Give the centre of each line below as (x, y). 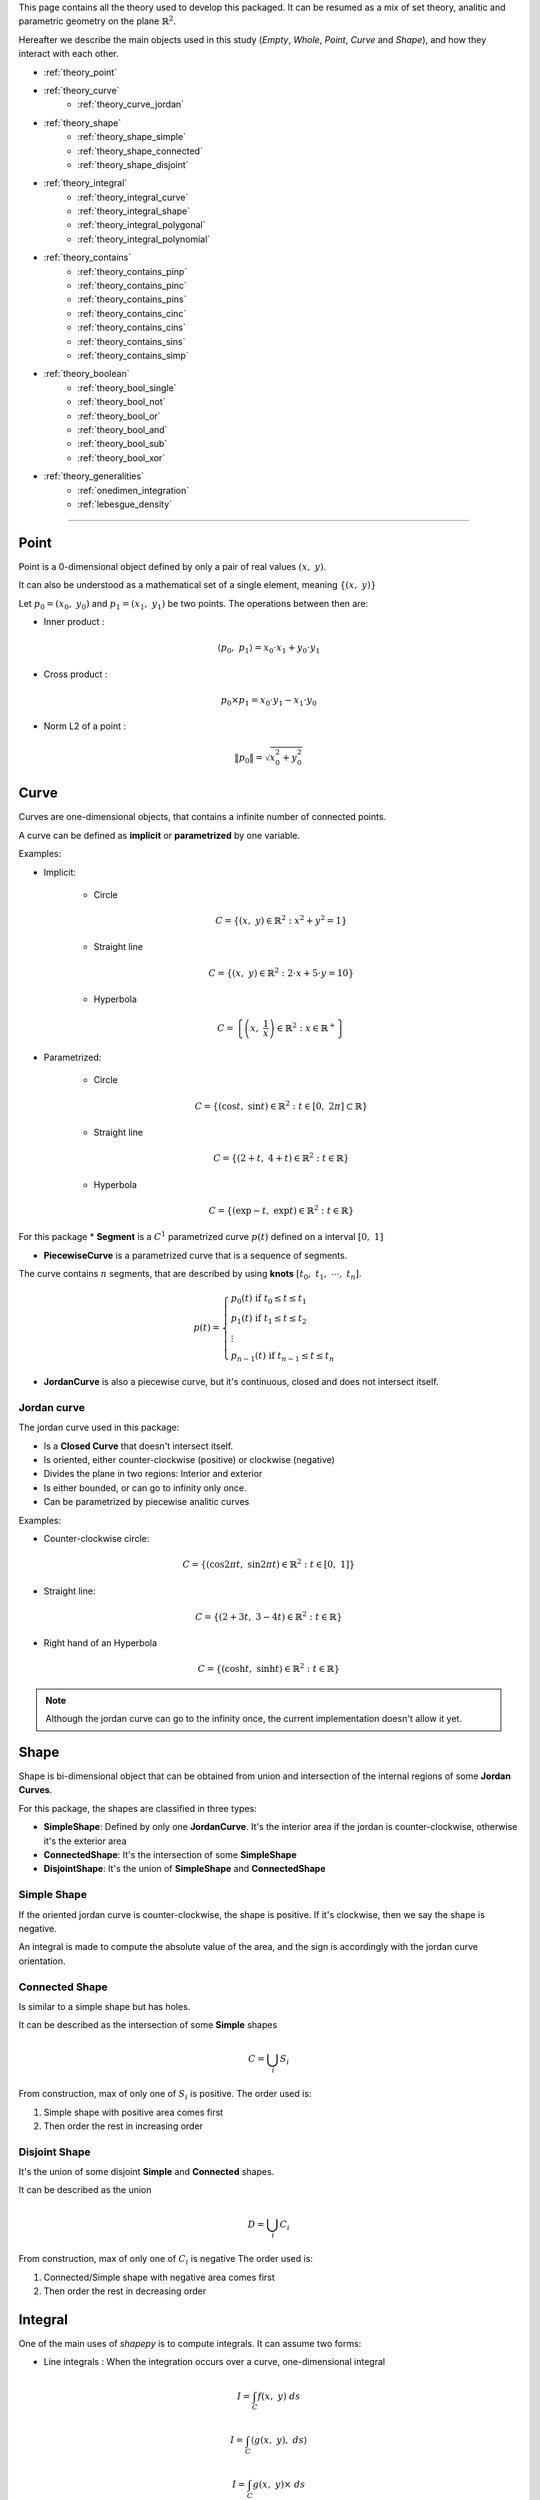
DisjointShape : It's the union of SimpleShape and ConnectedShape (184, 1869)
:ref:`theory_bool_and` (122, 429)
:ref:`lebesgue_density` (125, 504)
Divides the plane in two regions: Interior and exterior (153, 1474)
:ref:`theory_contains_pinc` (132, 286)
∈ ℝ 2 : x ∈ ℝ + (306, 1027)
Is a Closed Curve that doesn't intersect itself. (138, 1446)
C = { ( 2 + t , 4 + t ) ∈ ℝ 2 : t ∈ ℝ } (281, 1157)
